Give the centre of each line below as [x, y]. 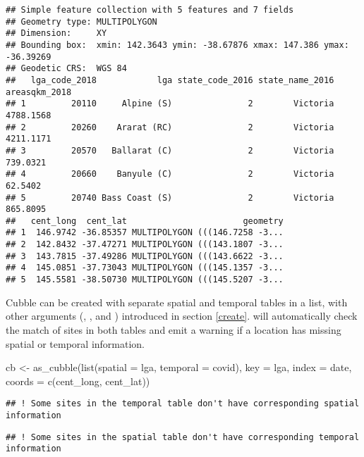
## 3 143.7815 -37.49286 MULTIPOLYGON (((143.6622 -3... [145, 256]
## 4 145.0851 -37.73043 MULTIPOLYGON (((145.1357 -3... [145, 268]
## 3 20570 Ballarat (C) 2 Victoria [170, 150]
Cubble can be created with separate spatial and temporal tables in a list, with [177, 302]
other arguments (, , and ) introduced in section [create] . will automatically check [182, 316]
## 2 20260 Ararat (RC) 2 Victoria [170, 127]
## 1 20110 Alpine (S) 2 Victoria [170, 104]
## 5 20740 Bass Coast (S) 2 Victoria [170, 198]
